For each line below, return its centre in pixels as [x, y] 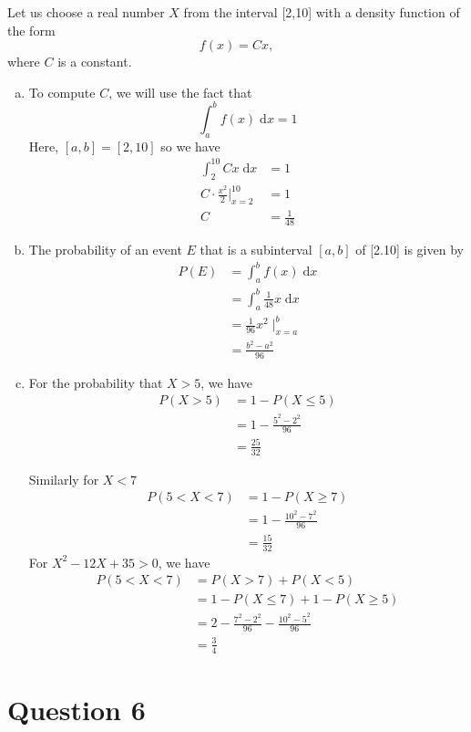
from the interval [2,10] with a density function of [322, 12]
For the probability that [96, 382]
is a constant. [95, 62]
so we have [190, 146]
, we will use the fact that [180, 92]
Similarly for [64, 479]
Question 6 [77, 709]
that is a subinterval [256, 250]
